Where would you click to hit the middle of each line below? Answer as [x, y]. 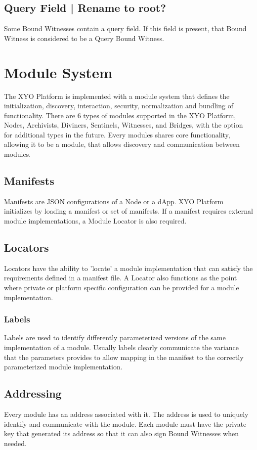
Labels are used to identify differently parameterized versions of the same [115, 337]
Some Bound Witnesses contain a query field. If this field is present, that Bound [125, 28]
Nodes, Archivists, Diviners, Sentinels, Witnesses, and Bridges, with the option [124, 125]
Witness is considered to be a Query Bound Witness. [84, 38]
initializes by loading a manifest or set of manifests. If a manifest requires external [128, 211]
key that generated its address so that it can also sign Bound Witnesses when [121, 433]
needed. [15, 443]
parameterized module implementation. [63, 367]
